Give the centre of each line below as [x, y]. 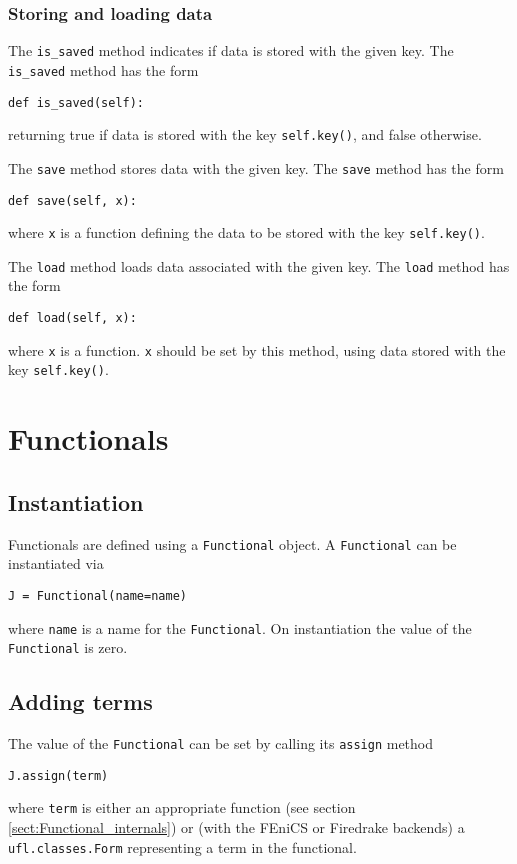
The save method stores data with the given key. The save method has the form [256, 167]
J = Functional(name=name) [97, 595]
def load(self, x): [72, 318]
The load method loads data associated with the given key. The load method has [259, 265]
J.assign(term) [58, 775]
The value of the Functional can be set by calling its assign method [221, 743]
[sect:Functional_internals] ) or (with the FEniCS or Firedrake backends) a [236, 827]
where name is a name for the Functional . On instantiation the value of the [240, 627]
